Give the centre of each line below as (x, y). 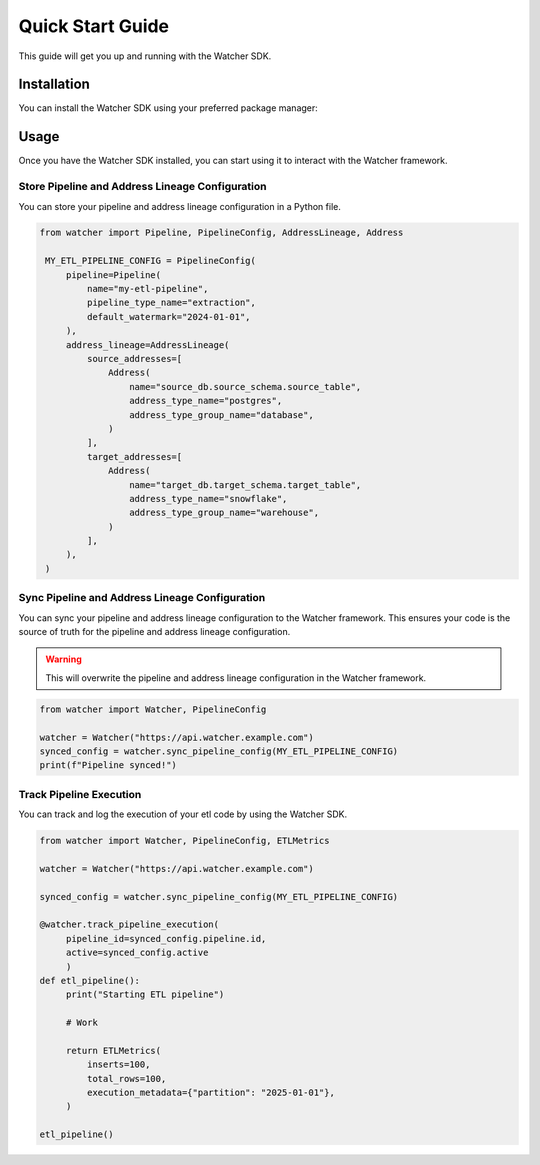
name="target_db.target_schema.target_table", (245, 484)
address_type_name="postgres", (205, 401)
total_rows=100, (126, 1078)
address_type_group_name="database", (221, 414)
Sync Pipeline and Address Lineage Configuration (142, 598)
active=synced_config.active (137, 953)
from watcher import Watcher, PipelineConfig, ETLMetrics (184, 841)
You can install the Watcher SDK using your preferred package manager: (168, 108)
